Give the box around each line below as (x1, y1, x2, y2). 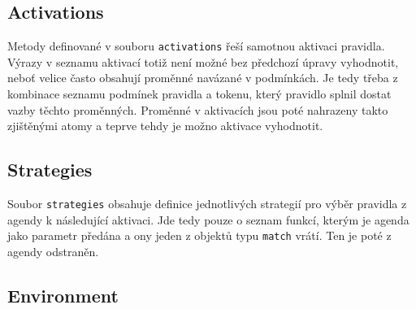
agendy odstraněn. (7, 242, 99, 259)
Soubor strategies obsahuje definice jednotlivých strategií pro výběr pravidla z (7, 195, 407, 212)
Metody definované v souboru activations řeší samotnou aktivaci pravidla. (7, 37, 385, 54)
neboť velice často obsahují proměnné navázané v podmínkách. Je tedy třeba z (7, 69, 398, 86)
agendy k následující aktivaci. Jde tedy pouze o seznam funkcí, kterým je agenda (7, 211, 409, 228)
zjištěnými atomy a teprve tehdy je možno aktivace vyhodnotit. (7, 117, 323, 134)
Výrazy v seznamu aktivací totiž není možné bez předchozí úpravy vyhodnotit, (7, 53, 399, 70)
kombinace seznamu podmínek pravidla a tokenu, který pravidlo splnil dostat (7, 85, 392, 102)
